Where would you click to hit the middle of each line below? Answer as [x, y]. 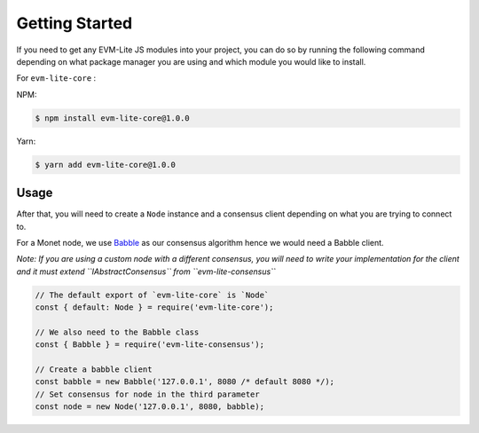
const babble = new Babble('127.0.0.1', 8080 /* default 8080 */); [185, 382]
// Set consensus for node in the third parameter [148, 394]
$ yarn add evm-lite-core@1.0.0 [106, 165]
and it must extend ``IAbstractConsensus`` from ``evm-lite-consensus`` [146, 272]
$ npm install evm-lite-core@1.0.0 [112, 118]
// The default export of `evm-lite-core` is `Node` [152, 295]
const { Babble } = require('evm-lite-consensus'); [150, 345]
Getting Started [75, 23]
